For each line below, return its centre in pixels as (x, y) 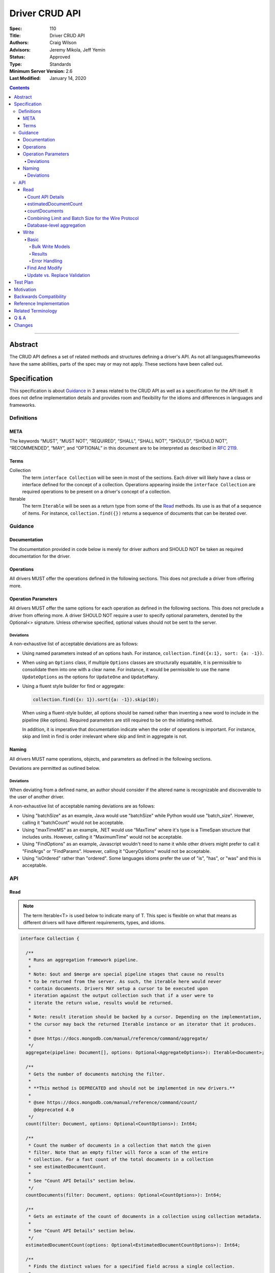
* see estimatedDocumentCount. (67, 1167)
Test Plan (24, 282)
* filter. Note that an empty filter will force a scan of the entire (118, 1152)
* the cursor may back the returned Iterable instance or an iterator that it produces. (142, 1024)
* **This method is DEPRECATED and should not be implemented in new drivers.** (132, 1088)
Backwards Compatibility (40, 296)
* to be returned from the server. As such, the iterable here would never (125, 981)
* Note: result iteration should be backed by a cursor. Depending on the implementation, (145, 1017)
